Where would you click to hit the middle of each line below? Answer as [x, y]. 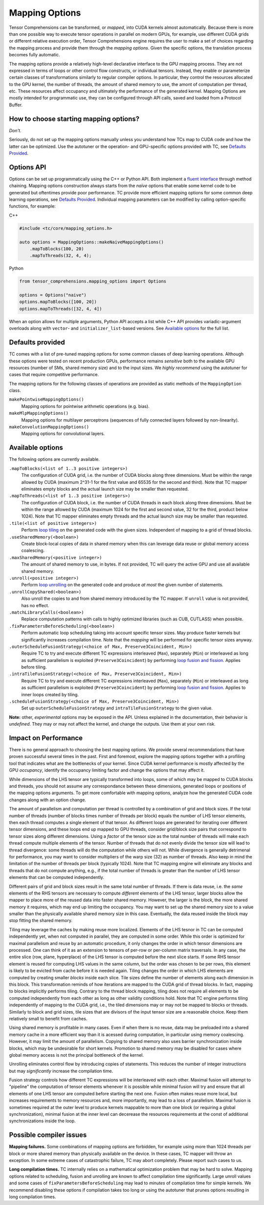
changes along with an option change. [48, 800]
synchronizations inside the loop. [42, 1121]
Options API [28, 167]
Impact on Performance [46, 738]
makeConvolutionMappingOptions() [49, 427]
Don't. [15, 130]
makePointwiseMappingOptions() [46, 400]
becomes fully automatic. [35, 55]
